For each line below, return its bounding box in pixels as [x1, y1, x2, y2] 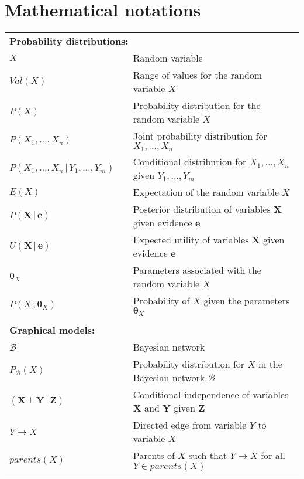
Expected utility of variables [133, 233, 249, 247]
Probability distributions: [9, 34, 129, 48]
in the [258, 357, 282, 371]
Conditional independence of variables [133, 388, 289, 402]
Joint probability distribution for [133, 129, 267, 143]
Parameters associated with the [133, 263, 261, 277]
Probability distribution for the [133, 98, 261, 113]
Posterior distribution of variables [133, 202, 271, 216]
